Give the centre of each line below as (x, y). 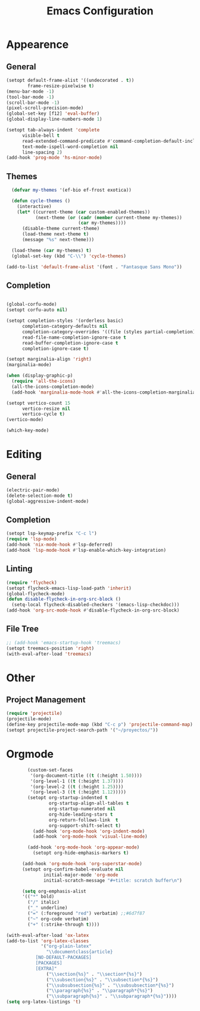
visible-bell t (41, 136)
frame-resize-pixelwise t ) (61, 86)
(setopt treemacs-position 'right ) (50, 648)
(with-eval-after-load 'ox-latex (48, 935)
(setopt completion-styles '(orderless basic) (65, 321)
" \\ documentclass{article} (79, 952)
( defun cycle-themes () (41, 201)
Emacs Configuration (100, 11)
